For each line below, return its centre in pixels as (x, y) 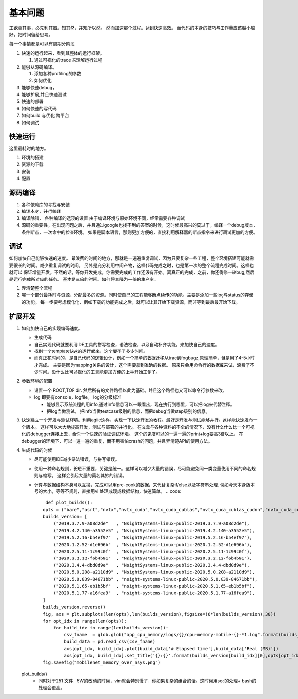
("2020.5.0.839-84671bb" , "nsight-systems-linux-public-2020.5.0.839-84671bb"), (155, 579)
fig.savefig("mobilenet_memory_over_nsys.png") (102, 663)
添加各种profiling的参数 (58, 73)
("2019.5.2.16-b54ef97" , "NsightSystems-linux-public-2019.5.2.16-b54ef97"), (153, 538)
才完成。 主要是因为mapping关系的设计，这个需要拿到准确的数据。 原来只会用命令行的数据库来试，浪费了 (142, 365)
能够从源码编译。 (39, 67)
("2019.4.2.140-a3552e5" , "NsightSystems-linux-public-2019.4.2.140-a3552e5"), (154, 530)
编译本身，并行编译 (41, 211)
